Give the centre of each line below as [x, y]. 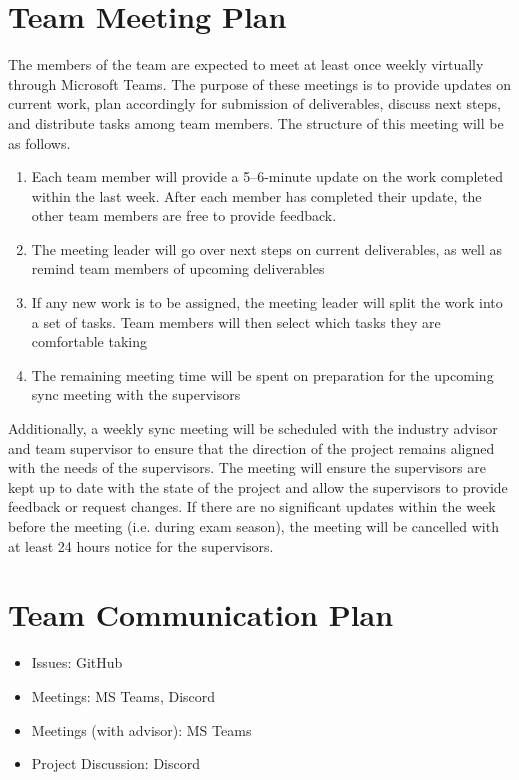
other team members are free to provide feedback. [184, 215]
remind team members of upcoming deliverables [178, 268]
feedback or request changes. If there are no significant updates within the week [252, 506]
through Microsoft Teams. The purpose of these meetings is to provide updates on [260, 83]
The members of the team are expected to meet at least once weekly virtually [246, 64]
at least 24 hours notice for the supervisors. [141, 545]
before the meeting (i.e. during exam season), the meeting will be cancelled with [253, 526]
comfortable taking [89, 341]
